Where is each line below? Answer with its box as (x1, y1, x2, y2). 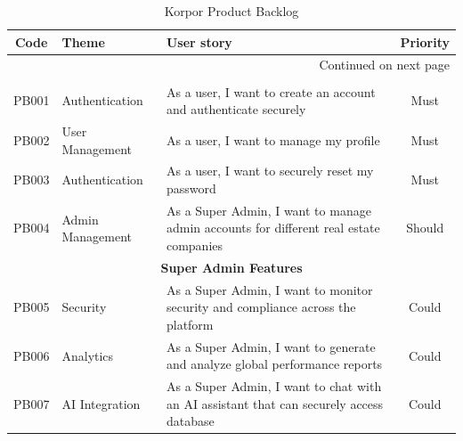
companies (166, 236, 223, 255)
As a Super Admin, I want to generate (166, 337, 376, 355)
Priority (400, 32, 450, 51)
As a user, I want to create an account (166, 82, 376, 101)
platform (166, 314, 214, 333)
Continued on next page (319, 55, 450, 74)
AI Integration (61, 394, 141, 412)
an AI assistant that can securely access (166, 394, 384, 412)
